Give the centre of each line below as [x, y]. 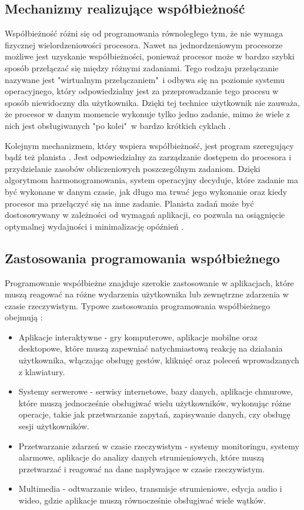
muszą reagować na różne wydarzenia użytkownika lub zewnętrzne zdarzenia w [147, 294]
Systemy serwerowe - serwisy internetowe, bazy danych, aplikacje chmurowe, [156, 391]
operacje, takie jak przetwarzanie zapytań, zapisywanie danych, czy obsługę [154, 414]
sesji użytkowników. [54, 426]
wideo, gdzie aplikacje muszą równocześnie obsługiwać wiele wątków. [142, 500]
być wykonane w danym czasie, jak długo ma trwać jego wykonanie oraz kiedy [146, 191]
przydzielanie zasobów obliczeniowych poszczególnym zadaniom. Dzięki [133, 168]
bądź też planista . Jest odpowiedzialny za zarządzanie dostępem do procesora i [148, 157]
